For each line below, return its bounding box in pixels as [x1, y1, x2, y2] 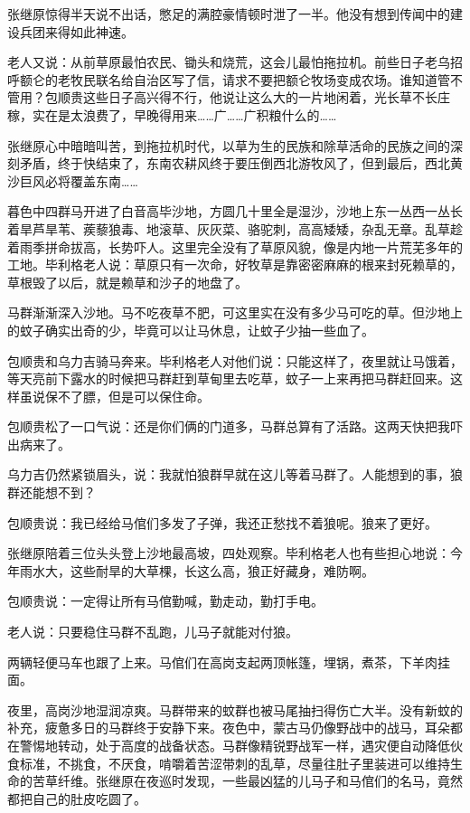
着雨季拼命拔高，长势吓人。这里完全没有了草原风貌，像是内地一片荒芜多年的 [7, 237, 463, 256]
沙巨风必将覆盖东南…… [7, 171, 138, 190]
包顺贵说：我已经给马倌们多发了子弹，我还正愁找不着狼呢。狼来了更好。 [7, 513, 437, 532]
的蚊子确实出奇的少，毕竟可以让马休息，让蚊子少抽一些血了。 [7, 320, 374, 339]
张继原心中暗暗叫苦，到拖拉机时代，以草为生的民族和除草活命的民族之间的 [7, 136, 450, 155]
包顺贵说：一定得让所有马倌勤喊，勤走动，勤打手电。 [7, 591, 324, 610]
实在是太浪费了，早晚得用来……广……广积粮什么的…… [32, 105, 337, 124]
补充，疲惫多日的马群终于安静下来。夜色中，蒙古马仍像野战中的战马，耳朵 [7, 718, 450, 737]
